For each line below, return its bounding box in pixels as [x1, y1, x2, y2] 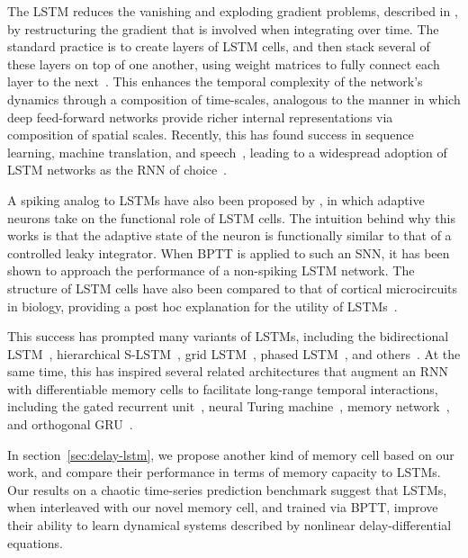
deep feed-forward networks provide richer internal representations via [7, 107, 393, 126]
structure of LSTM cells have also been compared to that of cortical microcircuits [7, 278, 458, 297]
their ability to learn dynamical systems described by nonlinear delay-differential [7, 516, 452, 535]
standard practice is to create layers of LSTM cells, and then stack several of [7, 37, 430, 56]
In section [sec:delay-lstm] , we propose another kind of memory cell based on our [7, 445, 454, 463]
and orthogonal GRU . [7, 415, 133, 434]
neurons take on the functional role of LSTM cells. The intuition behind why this [7, 208, 455, 227]
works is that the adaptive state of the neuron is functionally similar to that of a [7, 226, 452, 245]
